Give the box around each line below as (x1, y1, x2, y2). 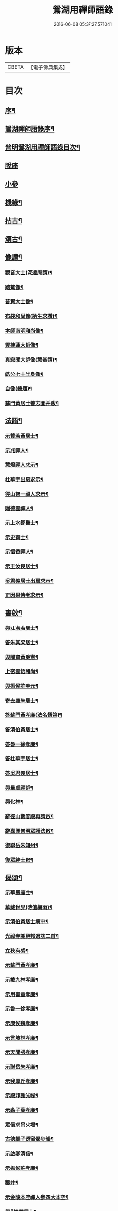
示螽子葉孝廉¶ (5, 1107, 38, 1114)
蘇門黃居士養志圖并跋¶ (5, 400, 59, 407)
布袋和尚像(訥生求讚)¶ (5, 313, 58, 320)
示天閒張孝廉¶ (5, 1048, 38, 1055)
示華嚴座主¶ (5, 889, 33, 896)
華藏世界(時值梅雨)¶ (5, 904, 53, 911)
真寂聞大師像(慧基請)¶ (5, 356, 58, 363)
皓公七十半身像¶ (5, 371, 44, 377)
